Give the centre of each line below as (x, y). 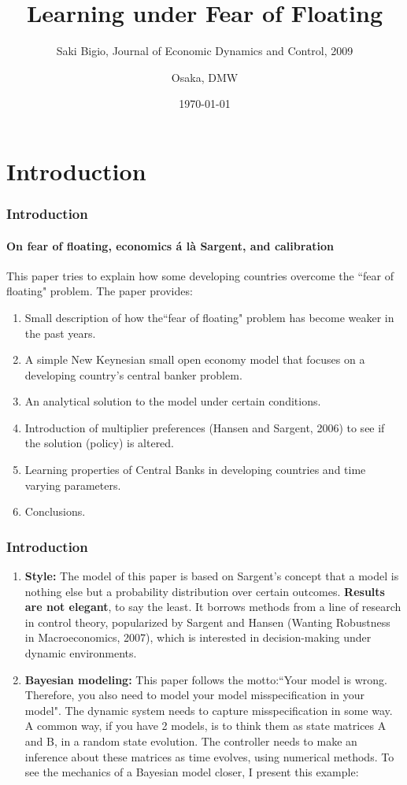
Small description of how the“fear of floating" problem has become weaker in (209, 317)
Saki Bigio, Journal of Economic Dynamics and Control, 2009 (205, 51)
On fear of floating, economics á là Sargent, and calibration (170, 245)
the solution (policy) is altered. (100, 443)
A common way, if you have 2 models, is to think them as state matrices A (205, 726)
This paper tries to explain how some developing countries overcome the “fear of (200, 275)
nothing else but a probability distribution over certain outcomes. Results (205, 591)
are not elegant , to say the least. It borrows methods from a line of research (213, 607)
